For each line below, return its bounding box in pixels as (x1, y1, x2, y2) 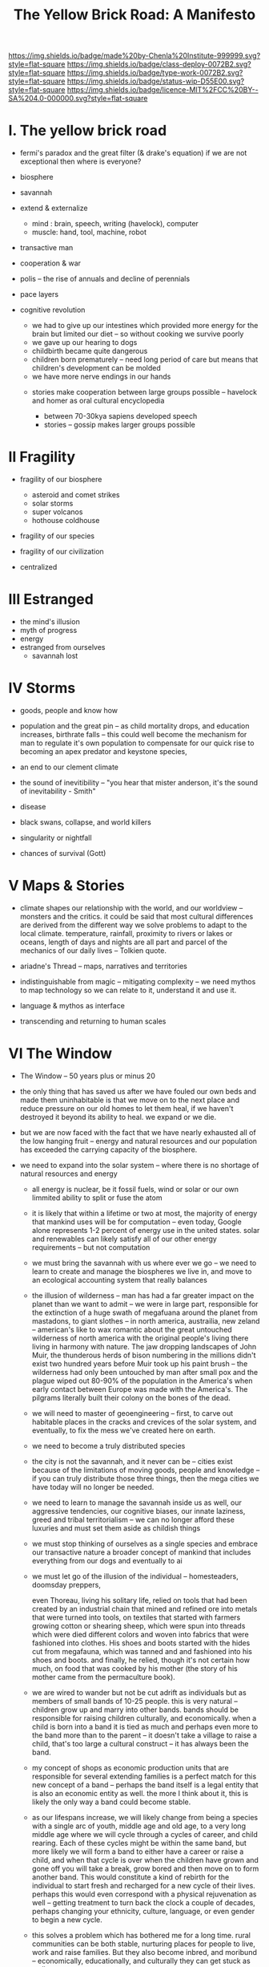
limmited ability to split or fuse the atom (31, 1193, 163, 1203)
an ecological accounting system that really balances (31, 1275, 208, 1284)
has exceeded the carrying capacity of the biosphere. (19, 1145, 198, 1154)
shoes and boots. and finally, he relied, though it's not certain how (31, 1655, 251, 1665)
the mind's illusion (19, 617, 80, 627)
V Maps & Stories (8, 877, 126, 895)
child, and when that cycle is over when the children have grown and (31, 1855, 259, 1864)
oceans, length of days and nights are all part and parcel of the (19, 937, 228, 947)
